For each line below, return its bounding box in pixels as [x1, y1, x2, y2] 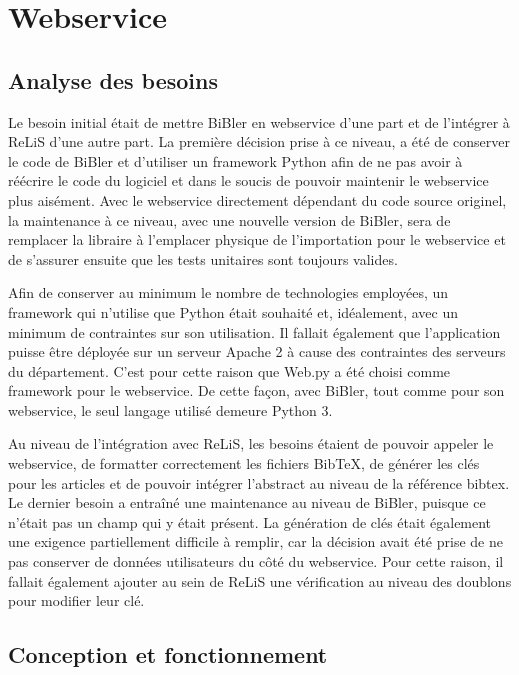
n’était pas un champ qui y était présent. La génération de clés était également [8, 511, 492, 532]
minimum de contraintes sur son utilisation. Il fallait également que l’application [8, 321, 501, 342]
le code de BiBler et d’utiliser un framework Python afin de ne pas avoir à [8, 150, 463, 171]
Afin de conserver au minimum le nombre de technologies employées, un [8, 282, 449, 303]
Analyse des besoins [8, 64, 218, 95]
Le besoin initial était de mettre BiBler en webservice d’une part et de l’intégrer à [8, 111, 510, 132]
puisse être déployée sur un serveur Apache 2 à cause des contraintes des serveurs [8, 341, 506, 362]
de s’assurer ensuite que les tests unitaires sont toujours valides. [8, 248, 398, 269]
